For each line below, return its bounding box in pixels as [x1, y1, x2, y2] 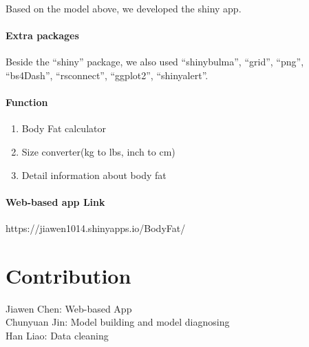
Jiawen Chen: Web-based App [6, 301, 132, 315]
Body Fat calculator [21, 121, 106, 136]
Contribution [6, 261, 131, 289]
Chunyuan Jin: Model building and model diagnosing [6, 315, 230, 329]
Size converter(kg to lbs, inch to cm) [21, 144, 175, 158]
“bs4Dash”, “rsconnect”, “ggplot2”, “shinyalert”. [6, 67, 209, 82]
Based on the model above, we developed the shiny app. [6, 1, 242, 15]
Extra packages [6, 28, 79, 43]
